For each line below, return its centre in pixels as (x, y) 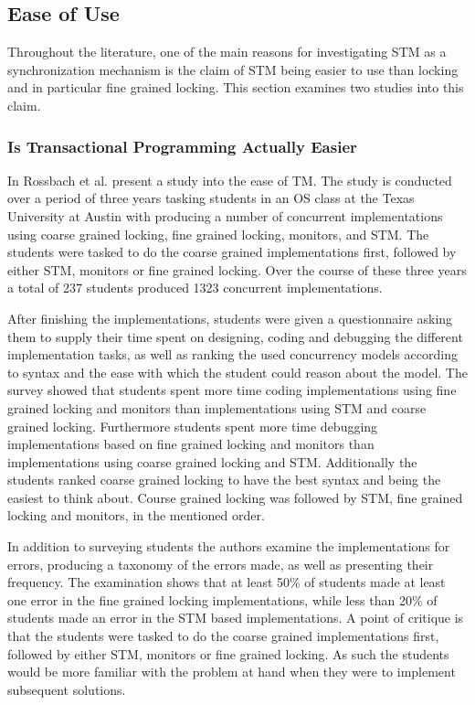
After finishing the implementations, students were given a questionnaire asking (230, 318)
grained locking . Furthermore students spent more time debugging (193, 426)
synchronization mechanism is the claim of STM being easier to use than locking (233, 69)
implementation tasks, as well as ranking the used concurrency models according (232, 354)
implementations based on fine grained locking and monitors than (191, 444)
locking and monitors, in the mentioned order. (136, 515)
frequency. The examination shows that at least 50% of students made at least (227, 582)
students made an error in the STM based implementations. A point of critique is (236, 618)
